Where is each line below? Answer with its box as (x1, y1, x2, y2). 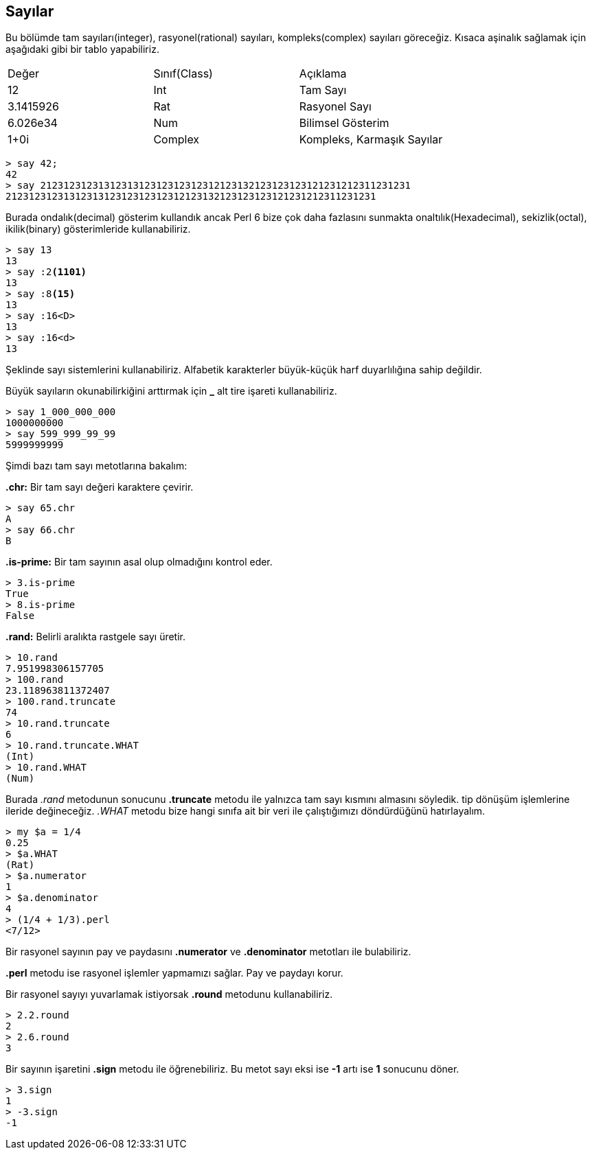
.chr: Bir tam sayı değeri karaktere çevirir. (5, 481, 194, 493)
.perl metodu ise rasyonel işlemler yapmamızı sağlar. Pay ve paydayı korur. (5, 967, 343, 979)
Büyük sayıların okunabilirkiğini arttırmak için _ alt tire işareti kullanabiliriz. (5, 385, 337, 397)
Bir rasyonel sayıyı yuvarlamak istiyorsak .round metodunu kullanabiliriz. (5, 988, 333, 1001)
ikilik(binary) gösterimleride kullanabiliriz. (5, 223, 191, 235)
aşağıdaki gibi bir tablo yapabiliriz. (5, 43, 159, 56)
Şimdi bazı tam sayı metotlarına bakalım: (5, 460, 187, 472)
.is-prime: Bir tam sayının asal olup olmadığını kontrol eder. (5, 556, 273, 568)
